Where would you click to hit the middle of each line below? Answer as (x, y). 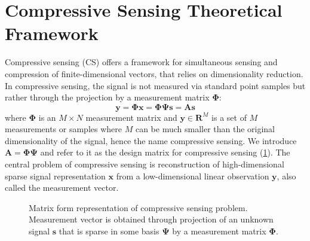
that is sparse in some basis (109, 231)
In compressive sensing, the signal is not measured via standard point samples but (155, 85)
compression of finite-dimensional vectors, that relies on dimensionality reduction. (154, 73)
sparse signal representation (55, 176)
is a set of (229, 117)
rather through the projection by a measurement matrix (107, 97)
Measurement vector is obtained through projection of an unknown (151, 219)
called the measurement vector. (62, 187)
